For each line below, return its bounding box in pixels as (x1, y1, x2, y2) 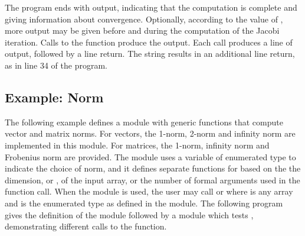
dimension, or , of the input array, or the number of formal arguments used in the (5, 173, 300, 186)
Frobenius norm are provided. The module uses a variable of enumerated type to (5, 150, 296, 163)
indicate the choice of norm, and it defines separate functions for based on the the (5, 162, 301, 174)
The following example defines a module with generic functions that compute (5, 115, 283, 128)
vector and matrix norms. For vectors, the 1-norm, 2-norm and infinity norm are (5, 127, 296, 140)
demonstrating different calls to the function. (5, 220, 167, 232)
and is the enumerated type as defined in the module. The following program (5, 196, 283, 209)
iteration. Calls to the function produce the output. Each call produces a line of (5, 35, 293, 48)
